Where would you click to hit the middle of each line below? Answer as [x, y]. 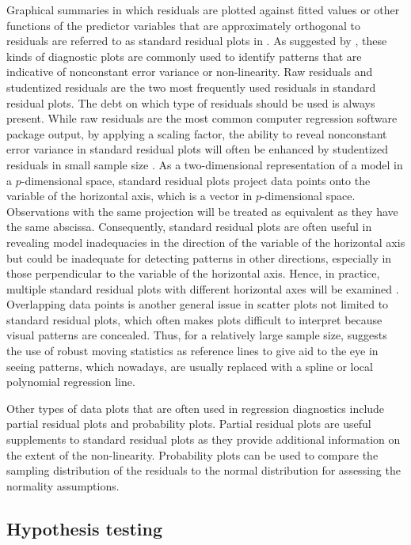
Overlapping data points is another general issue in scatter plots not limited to [198, 304]
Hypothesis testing [85, 528]
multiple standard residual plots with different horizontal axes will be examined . [203, 288]
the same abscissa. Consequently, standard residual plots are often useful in [189, 227]
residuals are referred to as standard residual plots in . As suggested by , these [197, 41]
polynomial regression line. [71, 382]
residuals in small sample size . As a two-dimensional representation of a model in [205, 164]
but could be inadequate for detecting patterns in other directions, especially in [199, 257]
